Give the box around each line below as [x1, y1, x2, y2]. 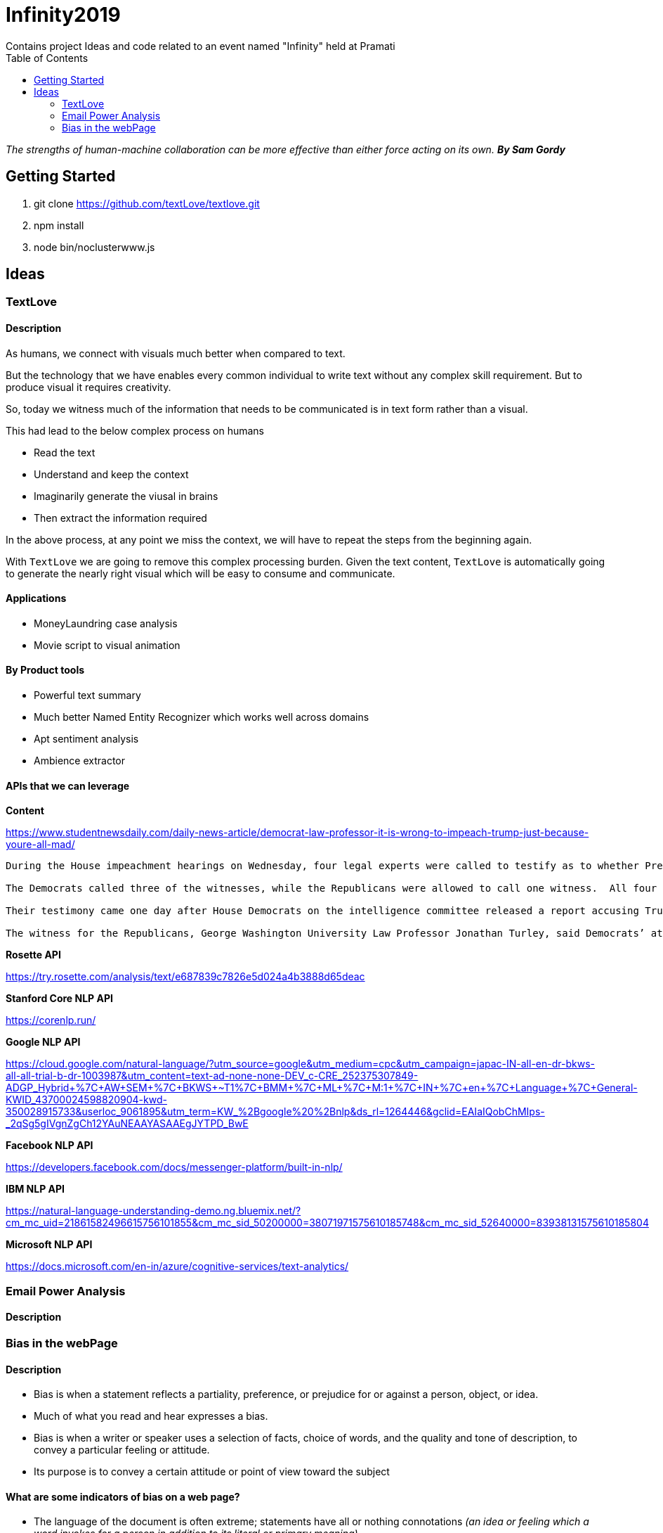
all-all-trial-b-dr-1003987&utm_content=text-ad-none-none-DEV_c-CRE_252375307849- [6, 1070, 419, 1082]
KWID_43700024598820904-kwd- [6, 1093, 167, 1106]
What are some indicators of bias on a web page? [6, 1490, 240, 1503]
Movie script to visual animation [34, 639, 180, 651]
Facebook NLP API [6, 1139, 93, 1152]
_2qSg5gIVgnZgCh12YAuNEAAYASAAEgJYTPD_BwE [6, 1117, 249, 1130]
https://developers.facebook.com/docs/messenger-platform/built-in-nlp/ [6, 1161, 343, 1174]
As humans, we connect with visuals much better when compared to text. [6, 347, 346, 359]
